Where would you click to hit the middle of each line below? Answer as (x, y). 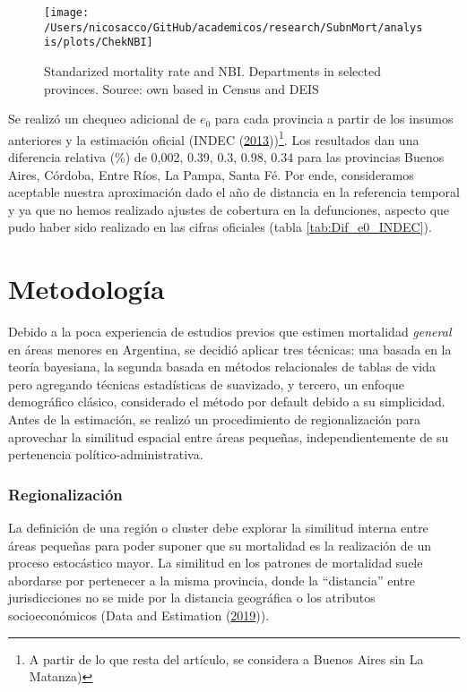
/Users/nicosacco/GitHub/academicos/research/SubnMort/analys (233, 27)
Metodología (86, 289)
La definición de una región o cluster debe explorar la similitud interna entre (218, 528)
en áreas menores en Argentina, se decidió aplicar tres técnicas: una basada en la (230, 349)
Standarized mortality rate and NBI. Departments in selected (212, 70)
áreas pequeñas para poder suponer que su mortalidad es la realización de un (220, 545)
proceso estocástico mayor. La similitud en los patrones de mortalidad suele (216, 563)
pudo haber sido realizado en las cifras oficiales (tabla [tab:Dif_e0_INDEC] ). (220, 227)
